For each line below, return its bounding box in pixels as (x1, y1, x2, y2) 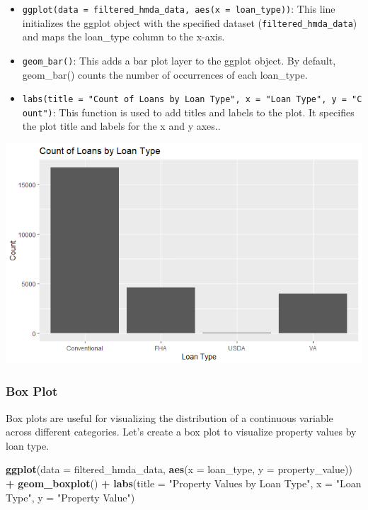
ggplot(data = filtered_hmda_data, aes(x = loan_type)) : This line (22, 1, 335, 16)
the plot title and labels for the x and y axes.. (22, 118, 221, 133)
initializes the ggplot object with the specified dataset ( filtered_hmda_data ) (22, 15, 357, 30)
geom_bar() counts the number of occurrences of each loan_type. (22, 67, 308, 82)
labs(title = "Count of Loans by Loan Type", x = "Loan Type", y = (22, 94, 347, 105)
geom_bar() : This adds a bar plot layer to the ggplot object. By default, (22, 52, 336, 67)
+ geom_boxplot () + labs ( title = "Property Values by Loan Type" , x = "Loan (6, 476, 362, 490)
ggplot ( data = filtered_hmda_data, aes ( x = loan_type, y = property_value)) (6, 462, 352, 477)
